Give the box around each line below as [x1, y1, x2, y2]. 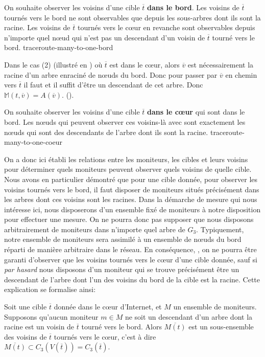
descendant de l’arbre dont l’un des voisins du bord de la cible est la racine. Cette [4, 274, 260, 284]
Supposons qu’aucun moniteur [4, 311, 99, 322]
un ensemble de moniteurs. [173, 301, 257, 312]
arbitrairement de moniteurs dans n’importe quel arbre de [4, 224, 185, 234]
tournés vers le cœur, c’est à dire [54, 331, 156, 342]
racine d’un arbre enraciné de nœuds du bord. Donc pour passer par [4, 69, 218, 80]
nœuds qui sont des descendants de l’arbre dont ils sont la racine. [4, 126, 208, 137]
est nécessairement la [187, 59, 254, 70]
